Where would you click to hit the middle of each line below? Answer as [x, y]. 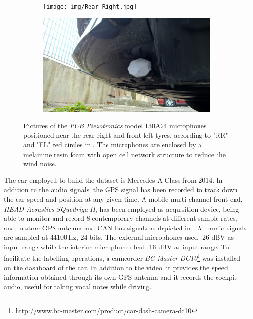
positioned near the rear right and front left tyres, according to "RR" [126, 135]
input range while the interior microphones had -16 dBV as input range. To [117, 246]
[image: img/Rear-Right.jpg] [90, 7]
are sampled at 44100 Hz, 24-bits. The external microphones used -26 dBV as [119, 237]
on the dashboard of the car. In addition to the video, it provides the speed [116, 267]
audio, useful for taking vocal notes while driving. [78, 286]
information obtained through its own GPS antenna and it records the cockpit [120, 277]
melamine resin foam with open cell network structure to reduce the [125, 154]
